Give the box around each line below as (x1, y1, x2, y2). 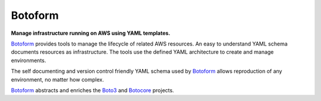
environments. (11, 57, 46, 64)
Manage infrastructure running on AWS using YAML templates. (11, 30, 171, 37)
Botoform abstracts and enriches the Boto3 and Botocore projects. (11, 86, 175, 94)
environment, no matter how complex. (11, 76, 104, 83)
